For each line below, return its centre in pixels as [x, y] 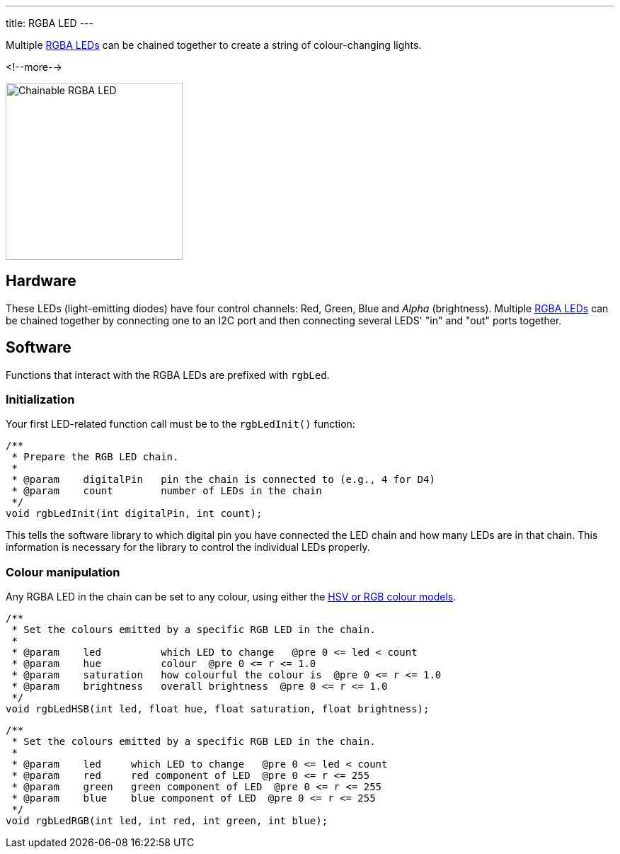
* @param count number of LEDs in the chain [167, 491]
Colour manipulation [63, 572]
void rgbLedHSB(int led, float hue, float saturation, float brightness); [218, 709]
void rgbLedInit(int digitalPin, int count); [134, 514]
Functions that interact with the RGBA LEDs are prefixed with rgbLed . [168, 375]
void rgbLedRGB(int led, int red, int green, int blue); [167, 821]
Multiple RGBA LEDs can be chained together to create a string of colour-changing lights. [214, 45]
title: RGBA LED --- [50, 23]
